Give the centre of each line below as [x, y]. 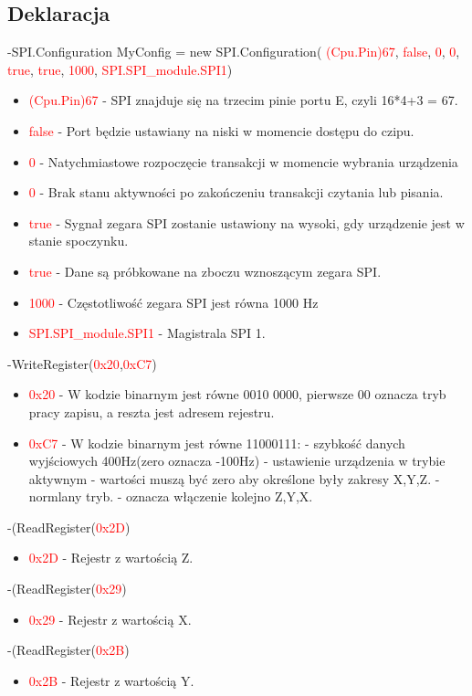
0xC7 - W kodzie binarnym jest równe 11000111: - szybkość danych [217, 443]
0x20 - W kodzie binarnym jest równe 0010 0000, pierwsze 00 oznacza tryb [237, 394]
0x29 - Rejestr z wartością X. [110, 619]
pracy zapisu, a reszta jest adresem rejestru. [152, 411]
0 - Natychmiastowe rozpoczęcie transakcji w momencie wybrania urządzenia [243, 161]
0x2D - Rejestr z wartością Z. [111, 558]
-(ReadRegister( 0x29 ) [67, 589]
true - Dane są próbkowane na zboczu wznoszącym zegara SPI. [205, 271]
